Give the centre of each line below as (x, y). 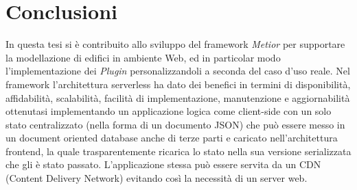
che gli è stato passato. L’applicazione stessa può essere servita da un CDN (163, 164)
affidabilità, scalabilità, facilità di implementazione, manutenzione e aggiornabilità (178, 97)
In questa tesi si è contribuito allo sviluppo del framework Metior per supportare (175, 44)
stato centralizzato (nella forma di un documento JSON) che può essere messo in (175, 124)
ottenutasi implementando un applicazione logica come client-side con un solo (169, 111)
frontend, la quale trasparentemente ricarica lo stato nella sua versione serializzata (178, 151)
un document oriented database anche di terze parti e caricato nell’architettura (172, 138)
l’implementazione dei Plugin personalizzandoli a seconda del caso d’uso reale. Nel (178, 71)
